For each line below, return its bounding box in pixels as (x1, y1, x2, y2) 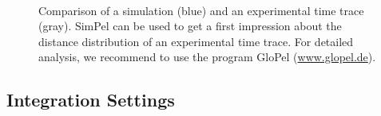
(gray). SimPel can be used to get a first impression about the (38, 17, 342, 34)
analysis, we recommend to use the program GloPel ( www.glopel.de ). (38, 48, 376, 65)
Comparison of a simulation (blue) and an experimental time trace (38, 2, 364, 18)
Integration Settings (6, 87, 175, 112)
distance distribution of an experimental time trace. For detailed (38, 33, 354, 49)
